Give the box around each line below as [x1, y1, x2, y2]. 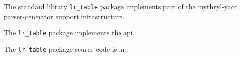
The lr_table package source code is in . [4, 43, 129, 54]
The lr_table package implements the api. [4, 27, 135, 38]
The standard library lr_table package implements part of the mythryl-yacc [4, 1, 238, 11]
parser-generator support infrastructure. [4, 11, 125, 21]
